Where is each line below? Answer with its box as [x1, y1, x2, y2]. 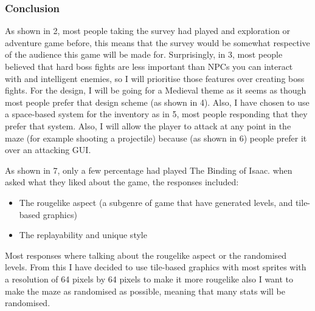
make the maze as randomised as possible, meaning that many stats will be [5, 284, 285, 297]
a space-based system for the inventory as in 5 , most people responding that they [5, 108, 308, 120]
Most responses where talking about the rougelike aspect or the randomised [5, 248, 287, 261]
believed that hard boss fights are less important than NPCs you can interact [5, 60, 293, 72]
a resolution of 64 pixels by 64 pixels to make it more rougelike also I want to [5, 272, 294, 285]
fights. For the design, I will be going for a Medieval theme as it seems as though [5, 84, 306, 97]
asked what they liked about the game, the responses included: [5, 176, 239, 188]
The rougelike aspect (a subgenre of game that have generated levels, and [19, 196, 293, 208]
